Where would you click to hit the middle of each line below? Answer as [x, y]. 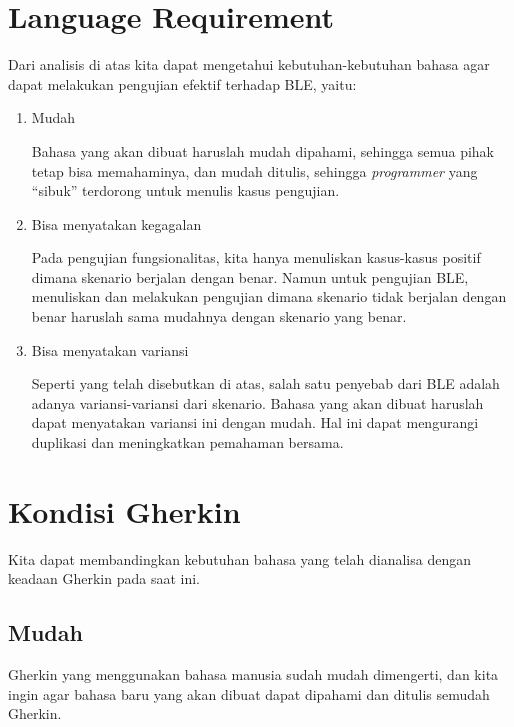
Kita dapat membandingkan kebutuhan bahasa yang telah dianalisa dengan [240, 558]
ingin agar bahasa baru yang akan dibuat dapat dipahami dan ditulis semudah [249, 693]
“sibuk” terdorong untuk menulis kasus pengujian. [185, 190]
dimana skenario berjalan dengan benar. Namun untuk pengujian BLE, [250, 276]
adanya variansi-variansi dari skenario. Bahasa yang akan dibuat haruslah [257, 402]
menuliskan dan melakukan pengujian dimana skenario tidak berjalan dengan [269, 296]
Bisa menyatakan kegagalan [116, 223]
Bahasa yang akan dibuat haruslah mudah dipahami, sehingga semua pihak [263, 150]
